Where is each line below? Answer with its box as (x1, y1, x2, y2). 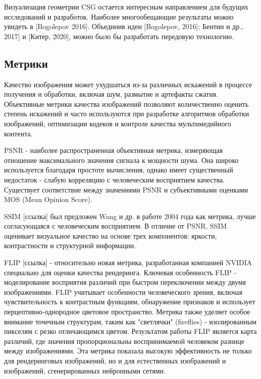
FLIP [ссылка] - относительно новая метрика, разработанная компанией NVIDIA (4, 257, 252, 268)
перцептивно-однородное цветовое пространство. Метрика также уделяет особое (4, 306, 250, 317)
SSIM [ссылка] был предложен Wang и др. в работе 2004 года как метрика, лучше (4, 211, 256, 221)
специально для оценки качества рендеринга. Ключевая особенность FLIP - (4, 267, 236, 277)
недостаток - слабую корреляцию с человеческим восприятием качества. (4, 174, 225, 184)
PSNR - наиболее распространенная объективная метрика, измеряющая (4, 145, 223, 155)
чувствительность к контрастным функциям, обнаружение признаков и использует (4, 296, 255, 307)
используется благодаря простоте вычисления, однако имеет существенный (4, 164, 233, 175)
